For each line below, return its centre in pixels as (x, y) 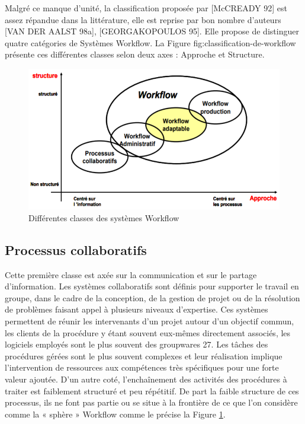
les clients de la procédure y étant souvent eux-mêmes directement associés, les (148, 332)
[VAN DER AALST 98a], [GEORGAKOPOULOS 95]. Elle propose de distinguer (152, 31)
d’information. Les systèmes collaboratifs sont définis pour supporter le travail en (152, 286)
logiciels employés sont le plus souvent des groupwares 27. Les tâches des (137, 344)
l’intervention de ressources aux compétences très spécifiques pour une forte (142, 367)
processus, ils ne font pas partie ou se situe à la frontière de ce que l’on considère (151, 402)
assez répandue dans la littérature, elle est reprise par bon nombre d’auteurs (143, 19)
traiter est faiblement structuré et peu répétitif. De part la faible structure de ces (152, 390)
